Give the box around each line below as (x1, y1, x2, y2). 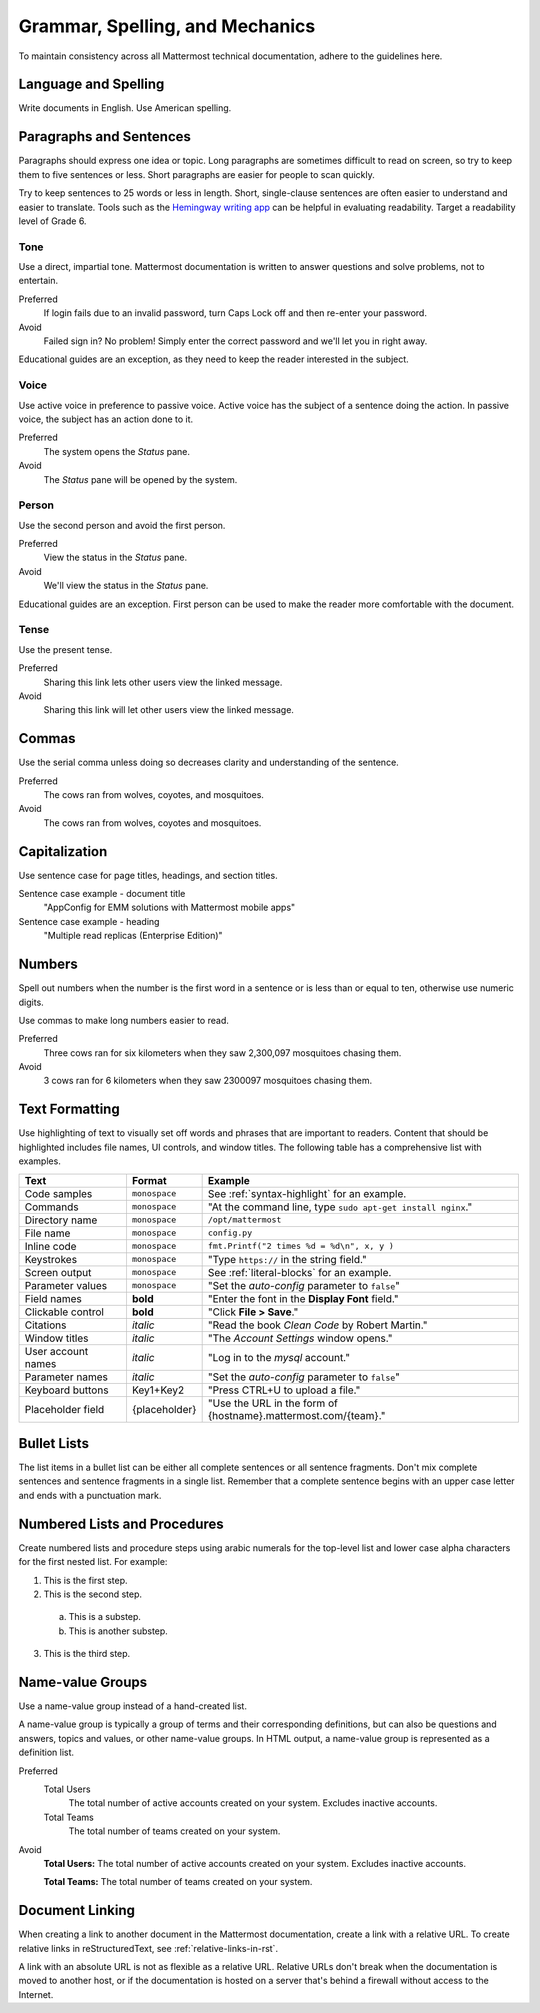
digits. (18, 996, 44, 1008)
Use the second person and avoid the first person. (18, 519, 226, 531)
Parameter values (24, 1278, 108, 1292)
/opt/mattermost (207, 1215, 282, 1225)
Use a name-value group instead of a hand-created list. (18, 1700, 247, 1712)
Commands (24, 1200, 79, 1214)
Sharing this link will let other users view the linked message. (43, 704, 295, 716)
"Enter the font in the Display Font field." (207, 1291, 399, 1305)
